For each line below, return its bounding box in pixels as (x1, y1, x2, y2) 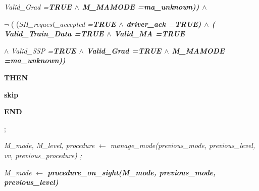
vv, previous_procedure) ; (4, 150, 82, 160)
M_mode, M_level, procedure (4, 140, 95, 151)
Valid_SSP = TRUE (11, 45, 76, 56)
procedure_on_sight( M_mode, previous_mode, (47, 167, 216, 177)
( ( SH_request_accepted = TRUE (11, 18, 116, 29)
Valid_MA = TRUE (114, 28, 185, 39)
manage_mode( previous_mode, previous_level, (110, 140, 255, 151)
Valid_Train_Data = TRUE (4, 28, 104, 39)
